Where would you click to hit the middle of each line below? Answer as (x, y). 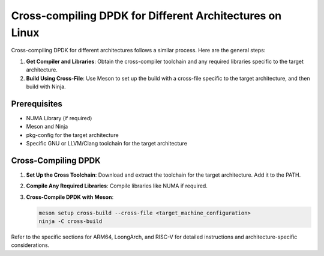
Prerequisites (37, 104)
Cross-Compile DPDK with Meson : (70, 197)
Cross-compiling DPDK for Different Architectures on (146, 16)
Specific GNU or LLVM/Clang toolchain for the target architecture (106, 143)
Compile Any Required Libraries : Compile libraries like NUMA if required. (117, 186)
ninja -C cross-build (70, 221)
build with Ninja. (46, 87)
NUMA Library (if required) (59, 118)
